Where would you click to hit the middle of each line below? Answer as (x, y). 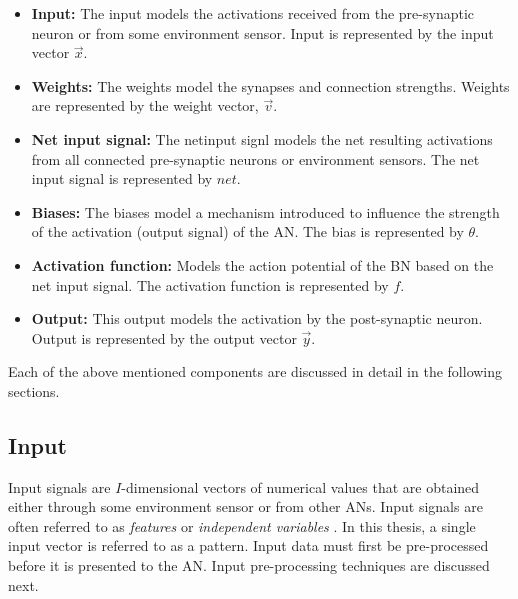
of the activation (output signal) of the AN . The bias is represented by (247, 231)
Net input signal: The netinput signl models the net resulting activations (262, 138)
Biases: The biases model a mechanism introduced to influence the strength (265, 211)
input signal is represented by (122, 178)
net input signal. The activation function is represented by (210, 284)
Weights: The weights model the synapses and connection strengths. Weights (270, 85)
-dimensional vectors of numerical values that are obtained (300, 486)
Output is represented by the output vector (164, 337)
